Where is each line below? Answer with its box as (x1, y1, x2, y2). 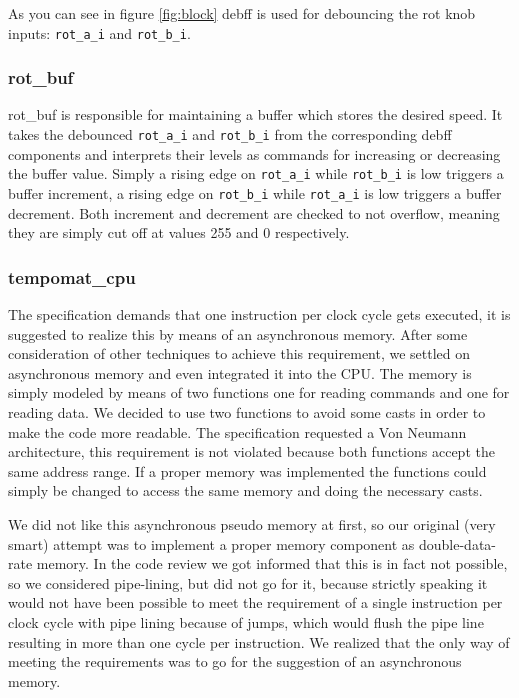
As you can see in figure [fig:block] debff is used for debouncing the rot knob (8, 3, 476, 23)
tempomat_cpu (8, 264, 136, 289)
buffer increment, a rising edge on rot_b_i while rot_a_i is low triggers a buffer (8, 182, 502, 203)
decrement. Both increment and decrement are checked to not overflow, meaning (8, 202, 500, 223)
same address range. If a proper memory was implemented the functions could (8, 460, 487, 481)
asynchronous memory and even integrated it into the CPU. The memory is (8, 362, 472, 383)
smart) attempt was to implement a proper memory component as (8, 533, 415, 554)
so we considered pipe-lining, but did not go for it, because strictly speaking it (8, 572, 488, 593)
